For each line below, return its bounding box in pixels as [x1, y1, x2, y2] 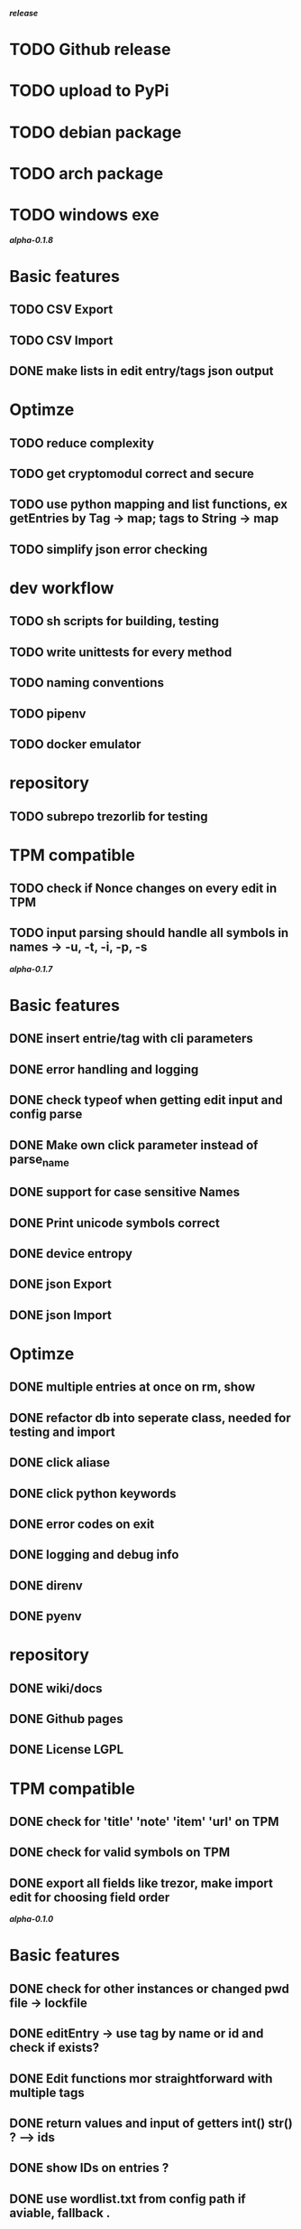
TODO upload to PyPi [9, 80, 169, 101]
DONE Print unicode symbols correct [9, 1215, 221, 1231]
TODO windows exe [9, 204, 160, 225]
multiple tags [9, 2084, 86, 2100]
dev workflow [9, 577, 114, 598]
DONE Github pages [9, 1711, 123, 1727]
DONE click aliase [9, 1455, 111, 1471]
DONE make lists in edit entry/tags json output [9, 363, 274, 379]
